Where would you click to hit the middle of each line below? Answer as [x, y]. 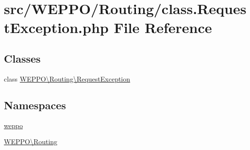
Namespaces [35, 105]
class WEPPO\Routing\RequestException [67, 78]
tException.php [56, 27]
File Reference [163, 27]
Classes [22, 58]
